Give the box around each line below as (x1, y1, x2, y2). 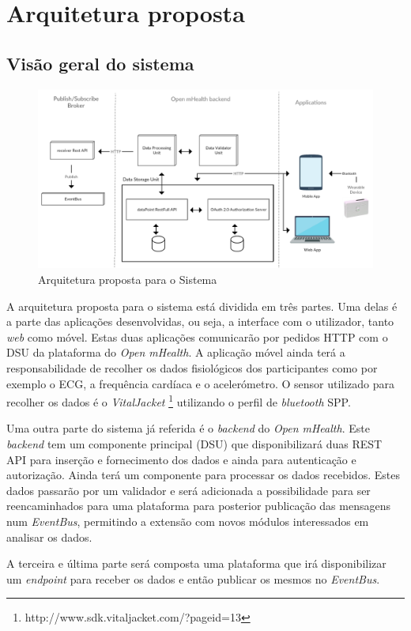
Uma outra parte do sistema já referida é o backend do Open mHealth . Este (6, 420, 370, 436)
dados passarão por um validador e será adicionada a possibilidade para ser (6, 482, 371, 498)
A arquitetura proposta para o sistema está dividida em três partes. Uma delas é (6, 297, 398, 314)
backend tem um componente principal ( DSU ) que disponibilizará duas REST (6, 436, 383, 452)
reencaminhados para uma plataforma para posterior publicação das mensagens (6, 497, 390, 514)
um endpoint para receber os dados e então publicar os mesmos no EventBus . (6, 570, 380, 587)
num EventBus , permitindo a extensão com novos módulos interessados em (6, 513, 369, 530)
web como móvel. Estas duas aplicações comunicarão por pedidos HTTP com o (6, 328, 388, 345)
